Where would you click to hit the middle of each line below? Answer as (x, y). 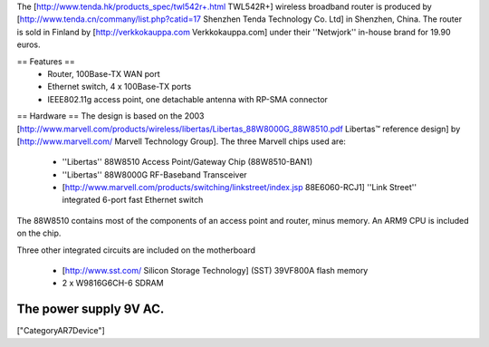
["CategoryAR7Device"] (61, 331)
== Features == (46, 61)
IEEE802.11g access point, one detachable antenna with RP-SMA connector (187, 99)
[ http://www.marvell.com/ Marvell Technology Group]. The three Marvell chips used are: (181, 141)
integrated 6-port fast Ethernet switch (133, 200)
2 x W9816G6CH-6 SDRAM (113, 283)
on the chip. (39, 233)
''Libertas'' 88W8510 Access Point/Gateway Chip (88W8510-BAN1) (187, 162)
